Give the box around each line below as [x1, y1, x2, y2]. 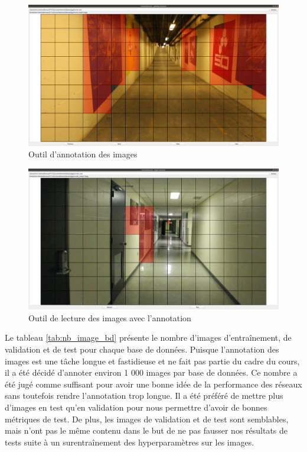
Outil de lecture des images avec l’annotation [28, 311, 191, 324]
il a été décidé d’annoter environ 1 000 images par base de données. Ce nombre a [5, 366, 298, 379]
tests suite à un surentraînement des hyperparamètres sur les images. [5, 435, 254, 448]
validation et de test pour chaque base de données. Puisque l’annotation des [5, 343, 279, 355]
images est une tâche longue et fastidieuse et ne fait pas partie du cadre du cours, [5, 354, 300, 367]
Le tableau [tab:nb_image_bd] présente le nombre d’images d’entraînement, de [5, 331, 292, 344]
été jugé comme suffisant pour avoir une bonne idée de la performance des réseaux [5, 377, 302, 390]
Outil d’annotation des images [28, 148, 138, 160]
